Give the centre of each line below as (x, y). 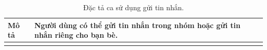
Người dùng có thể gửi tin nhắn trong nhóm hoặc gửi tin (137, 25)
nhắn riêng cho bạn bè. (76, 35)
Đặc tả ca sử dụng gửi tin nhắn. (133, 7)
